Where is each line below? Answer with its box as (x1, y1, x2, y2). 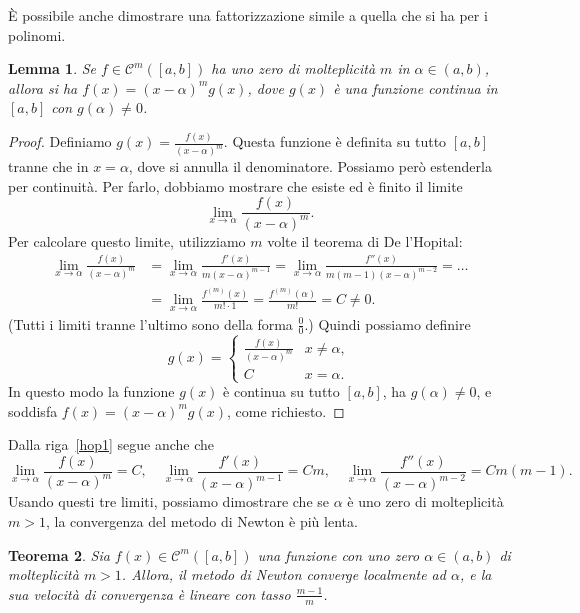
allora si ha (8, 77, 78, 98)
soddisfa (8, 400, 58, 421)
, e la (459, 564, 492, 585)
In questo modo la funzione (8, 381, 175, 402)
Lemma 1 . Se (8, 58, 97, 79)
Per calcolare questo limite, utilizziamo (8, 230, 246, 251)
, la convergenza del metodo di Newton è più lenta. (45, 510, 358, 531)
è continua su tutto (223, 381, 340, 402)
